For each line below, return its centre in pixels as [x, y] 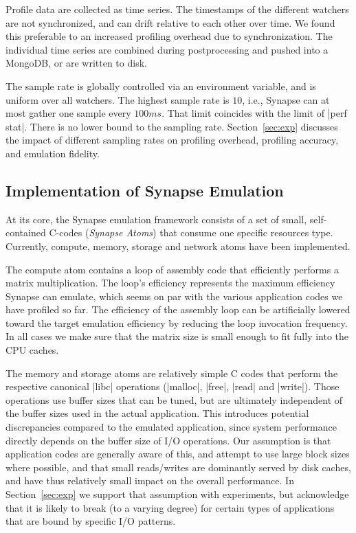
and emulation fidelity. [53, 153]
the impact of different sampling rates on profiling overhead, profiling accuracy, [172, 140]
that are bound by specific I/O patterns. [91, 521]
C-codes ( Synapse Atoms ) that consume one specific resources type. [191, 233]
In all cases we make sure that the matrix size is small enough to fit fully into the [177, 336]
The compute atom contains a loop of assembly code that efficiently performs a [172, 269]
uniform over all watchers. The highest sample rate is [118, 99]
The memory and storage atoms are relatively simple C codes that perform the [172, 373]
